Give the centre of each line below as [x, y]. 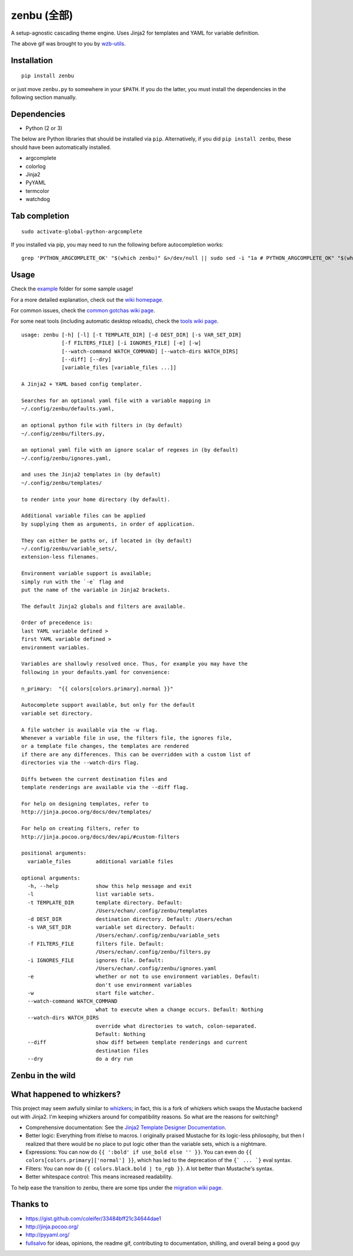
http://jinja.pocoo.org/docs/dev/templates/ [87, 812]
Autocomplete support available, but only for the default [108, 705]
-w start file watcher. [91, 993]
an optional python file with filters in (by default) [102, 425]
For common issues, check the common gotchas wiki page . [83, 310]
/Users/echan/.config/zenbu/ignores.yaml [156, 968]
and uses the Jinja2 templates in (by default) [91, 475]
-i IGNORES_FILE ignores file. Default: [96, 960]
